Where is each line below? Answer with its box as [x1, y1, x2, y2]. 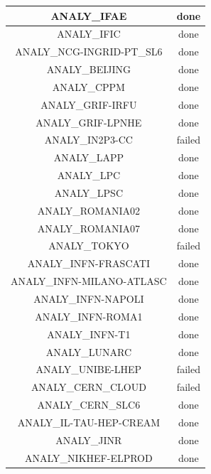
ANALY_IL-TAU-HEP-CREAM [17, 414, 161, 429]
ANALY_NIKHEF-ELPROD [25, 450, 153, 465]
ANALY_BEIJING [46, 62, 131, 77]
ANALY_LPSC [54, 185, 123, 200]
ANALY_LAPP [53, 150, 124, 165]
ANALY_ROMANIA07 [37, 220, 141, 235]
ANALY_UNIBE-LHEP [36, 362, 142, 377]
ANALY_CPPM [52, 79, 125, 94]
